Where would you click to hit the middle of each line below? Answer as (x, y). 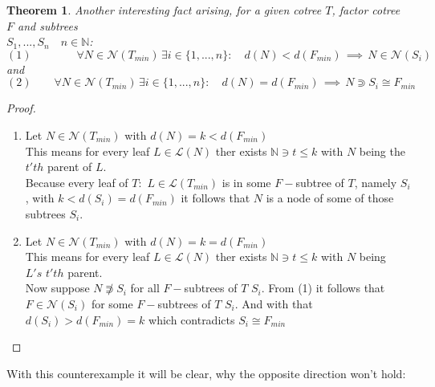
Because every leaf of (77, 182)
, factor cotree (366, 10)
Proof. (21, 108)
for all (145, 288)
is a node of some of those (330, 198)
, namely (376, 182)
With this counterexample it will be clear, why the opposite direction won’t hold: (206, 373)
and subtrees (48, 25)
